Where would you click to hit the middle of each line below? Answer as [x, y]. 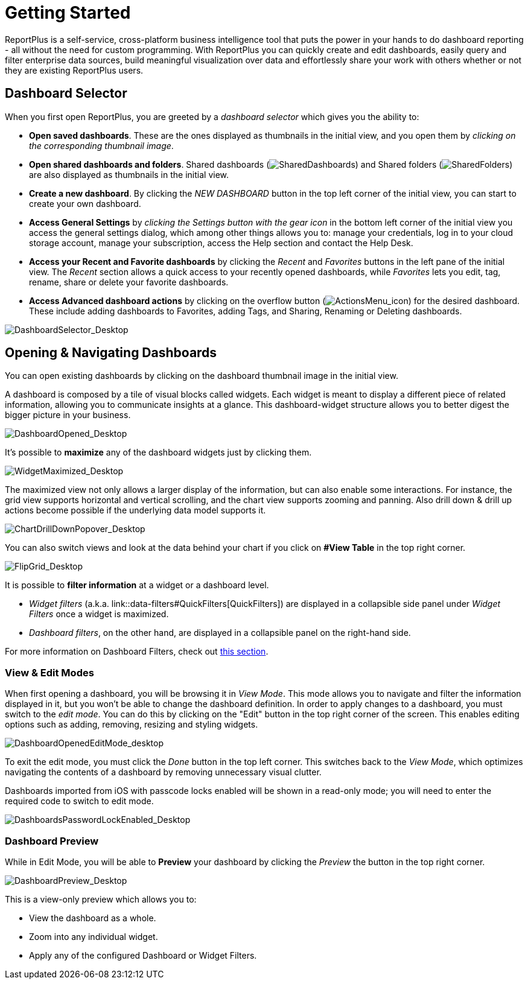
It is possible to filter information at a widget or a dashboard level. [137, 585]
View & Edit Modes [49, 672]
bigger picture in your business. [68, 415]
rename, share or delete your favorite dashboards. [129, 282]
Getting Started [68, 13]
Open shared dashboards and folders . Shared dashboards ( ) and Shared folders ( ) [271, 164]
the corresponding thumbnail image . [101, 145]
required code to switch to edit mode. [79, 801]
